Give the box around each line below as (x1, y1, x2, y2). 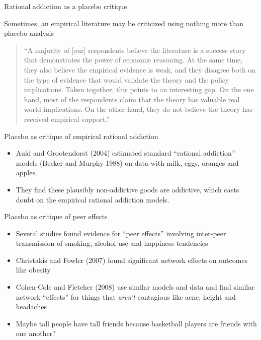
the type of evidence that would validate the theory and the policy (24, 74, 229, 85)
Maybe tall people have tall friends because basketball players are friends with (16, 318, 257, 328)
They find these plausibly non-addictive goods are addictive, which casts (16, 184, 239, 194)
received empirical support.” (24, 113, 110, 124)
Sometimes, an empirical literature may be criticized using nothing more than (4, 18, 243, 28)
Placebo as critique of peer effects (4, 211, 108, 222)
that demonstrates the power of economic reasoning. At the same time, (24, 54, 243, 65)
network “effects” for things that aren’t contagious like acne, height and (16, 291, 236, 302)
